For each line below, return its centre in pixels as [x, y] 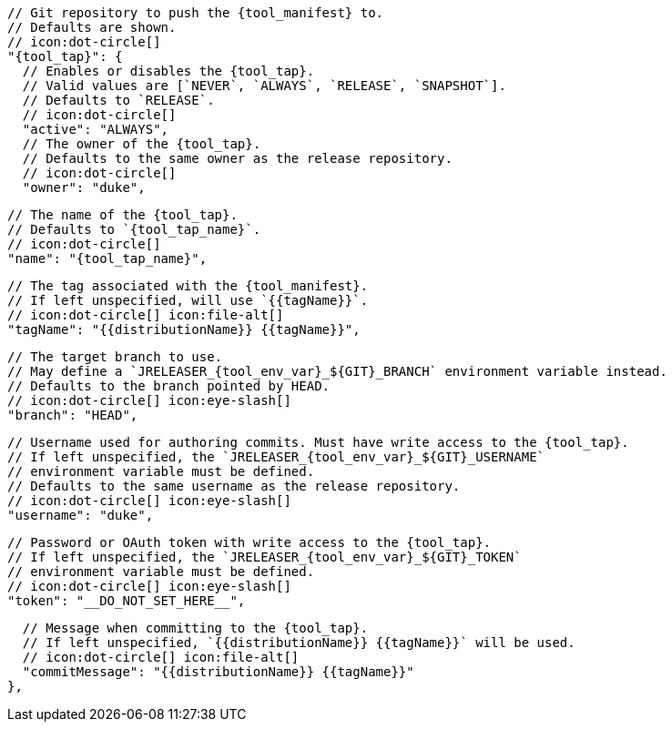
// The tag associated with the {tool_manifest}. [188, 286]
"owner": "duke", [84, 187]
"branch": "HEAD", [73, 415]
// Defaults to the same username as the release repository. [234, 486]
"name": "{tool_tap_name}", [107, 258]
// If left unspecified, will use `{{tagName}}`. [188, 300]
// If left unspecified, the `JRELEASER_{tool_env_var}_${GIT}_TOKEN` [265, 557]
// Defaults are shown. [92, 27]
